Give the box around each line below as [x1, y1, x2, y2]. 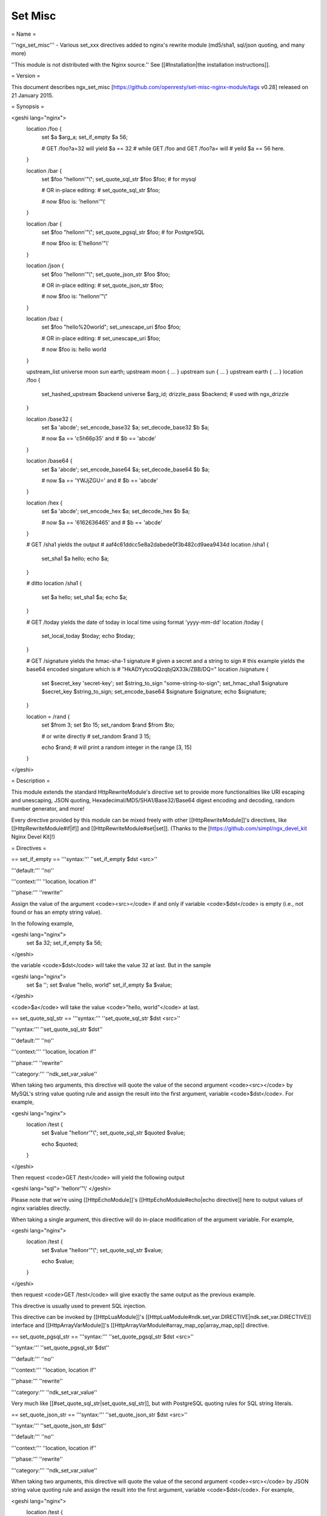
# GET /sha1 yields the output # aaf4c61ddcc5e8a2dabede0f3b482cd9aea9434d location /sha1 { [26, 541, 269, 548]
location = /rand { [26, 713, 70, 720]
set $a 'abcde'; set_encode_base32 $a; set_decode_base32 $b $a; [41, 424, 210, 431]
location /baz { [26, 315, 63, 323]
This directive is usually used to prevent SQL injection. [11, 1302, 147, 1309]
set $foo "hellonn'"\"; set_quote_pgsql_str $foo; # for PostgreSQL [41, 228, 205, 236]
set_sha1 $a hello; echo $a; [41, 555, 109, 562]
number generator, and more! [11, 805, 85, 813]
